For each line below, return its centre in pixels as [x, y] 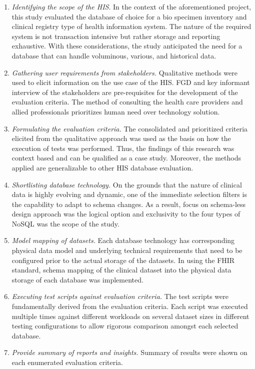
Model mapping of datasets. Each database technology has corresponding [123, 240]
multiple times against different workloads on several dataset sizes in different [130, 316]
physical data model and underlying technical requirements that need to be [127, 250]
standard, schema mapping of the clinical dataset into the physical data [121, 270]
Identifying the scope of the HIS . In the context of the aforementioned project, [131, 6]
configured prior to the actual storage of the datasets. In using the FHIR [123, 260]
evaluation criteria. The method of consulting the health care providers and [127, 102]
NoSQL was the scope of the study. [65, 223]
